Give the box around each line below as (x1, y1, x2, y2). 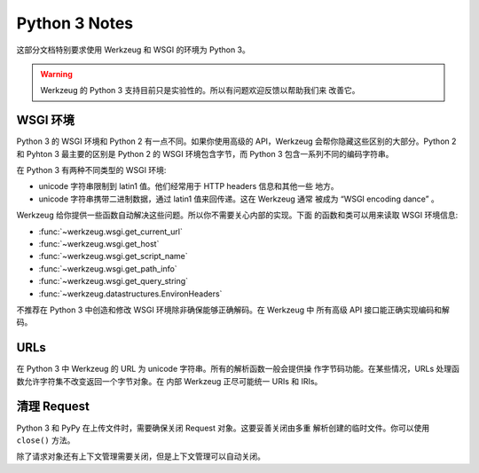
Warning (40, 68, 73, 79)
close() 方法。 (16, 435, 75, 445)
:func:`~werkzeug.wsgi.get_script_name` (38, 251, 188, 262)
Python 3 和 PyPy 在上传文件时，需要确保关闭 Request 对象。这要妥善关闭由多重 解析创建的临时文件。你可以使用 (16, 422, 430, 433)
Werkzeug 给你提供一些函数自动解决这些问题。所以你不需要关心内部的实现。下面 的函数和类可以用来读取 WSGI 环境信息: (16, 209, 459, 221)
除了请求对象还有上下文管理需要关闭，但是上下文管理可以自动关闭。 (16, 451, 265, 461)
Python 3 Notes (16, 13, 134, 33)
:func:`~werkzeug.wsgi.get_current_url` (38, 226, 184, 237)
